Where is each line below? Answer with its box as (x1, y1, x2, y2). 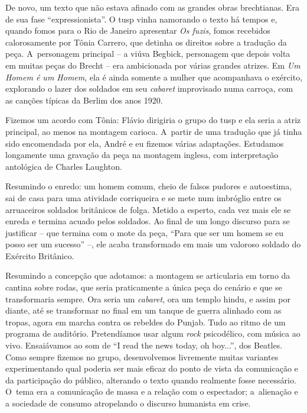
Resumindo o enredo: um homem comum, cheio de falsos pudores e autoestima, (5, 180, 292, 192)
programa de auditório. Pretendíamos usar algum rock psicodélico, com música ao (5, 327, 301, 340)
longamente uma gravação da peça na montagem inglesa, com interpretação (5, 149, 279, 161)
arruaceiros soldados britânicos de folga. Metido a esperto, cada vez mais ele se (5, 203, 291, 215)
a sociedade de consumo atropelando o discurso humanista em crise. (5, 397, 251, 409)
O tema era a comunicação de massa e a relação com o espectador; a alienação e (5, 385, 298, 398)
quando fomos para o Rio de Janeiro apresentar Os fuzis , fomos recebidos (5, 24, 270, 37)
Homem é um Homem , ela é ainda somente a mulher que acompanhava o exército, (5, 70, 303, 83)
